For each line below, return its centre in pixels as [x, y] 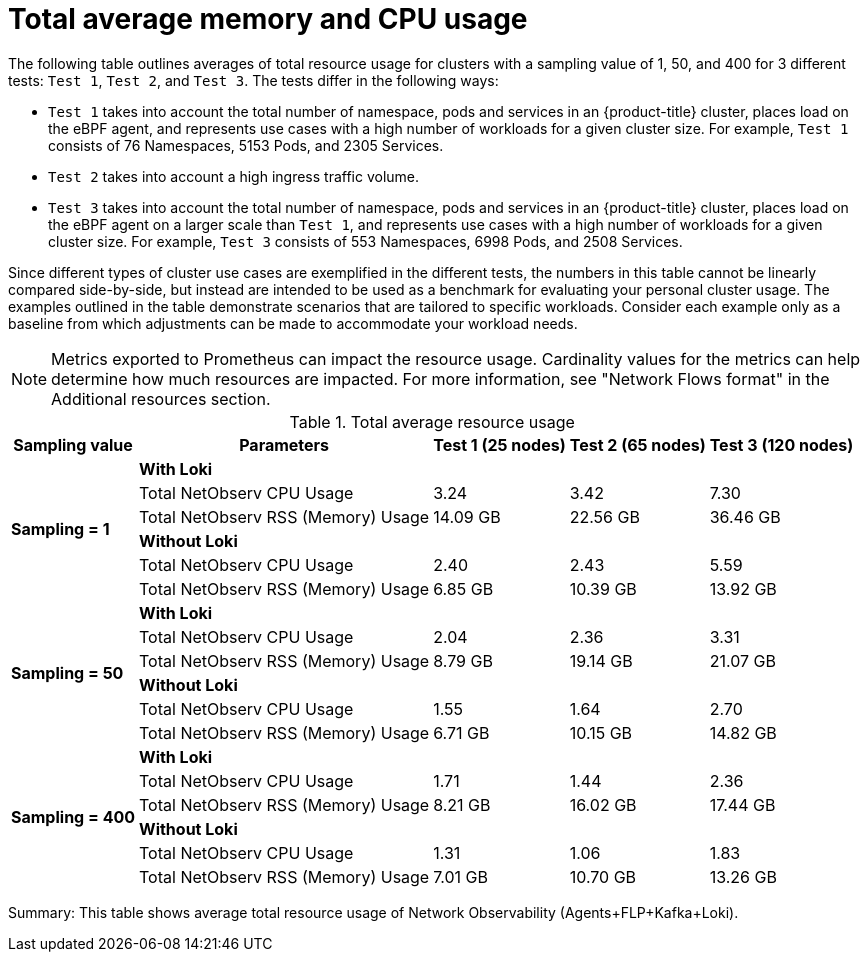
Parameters [284, 444]
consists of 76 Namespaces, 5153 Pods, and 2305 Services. [246, 145]
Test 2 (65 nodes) [637, 444]
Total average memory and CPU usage [268, 19]
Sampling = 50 [67, 672]
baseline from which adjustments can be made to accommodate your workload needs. [293, 323]
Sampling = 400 [73, 816]
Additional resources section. [161, 398]
